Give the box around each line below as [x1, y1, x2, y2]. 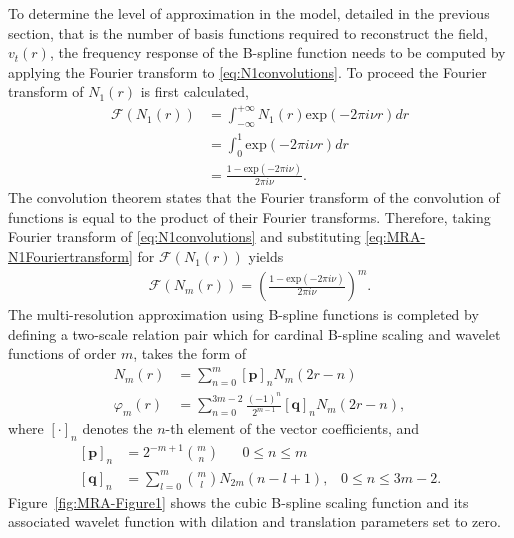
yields [248, 246, 284, 267]
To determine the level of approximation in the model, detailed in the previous [8, 3, 490, 23]
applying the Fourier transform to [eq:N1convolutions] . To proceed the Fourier [8, 61, 487, 82]
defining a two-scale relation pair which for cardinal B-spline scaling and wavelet [8, 323, 501, 344]
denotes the [82, 418, 153, 439]
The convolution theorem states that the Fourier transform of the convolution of [8, 187, 500, 208]
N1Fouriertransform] [8, 246, 133, 267]
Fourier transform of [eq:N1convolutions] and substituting [8, 226, 361, 247]
